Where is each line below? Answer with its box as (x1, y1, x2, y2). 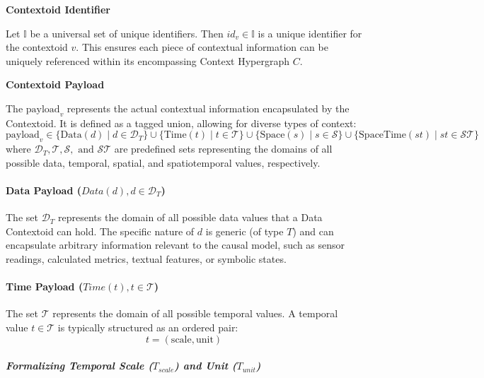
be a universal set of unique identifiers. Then (30, 25, 224, 40)
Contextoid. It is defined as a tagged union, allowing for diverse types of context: (6, 115, 357, 130)
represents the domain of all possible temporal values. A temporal (52, 306, 338, 321)
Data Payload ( (6, 182, 81, 197)
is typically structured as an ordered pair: (57, 319, 238, 334)
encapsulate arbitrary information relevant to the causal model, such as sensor (6, 237, 345, 252)
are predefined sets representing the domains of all (114, 141, 333, 156)
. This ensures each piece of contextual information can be (76, 40, 328, 54)
